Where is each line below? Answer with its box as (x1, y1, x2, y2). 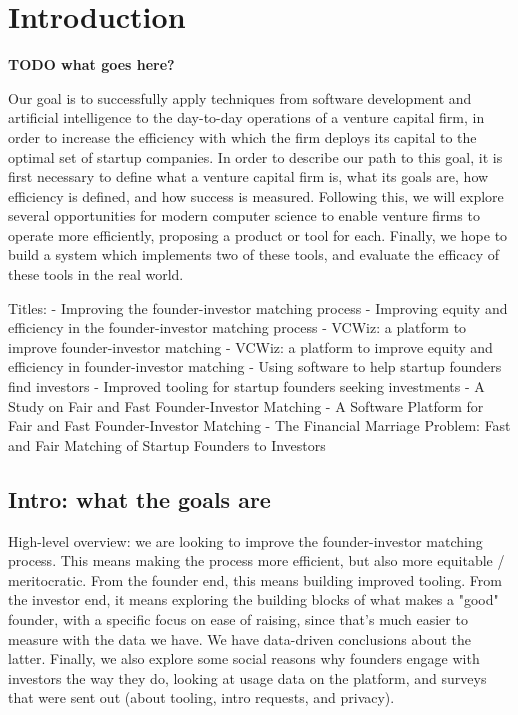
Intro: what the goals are (8, 483, 271, 514)
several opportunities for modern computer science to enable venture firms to (8, 205, 480, 226)
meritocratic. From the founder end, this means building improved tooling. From (8, 569, 502, 590)
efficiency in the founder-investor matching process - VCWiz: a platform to (8, 317, 467, 338)
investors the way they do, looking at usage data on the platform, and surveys (8, 667, 487, 688)
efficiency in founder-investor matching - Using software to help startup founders (8, 356, 502, 377)
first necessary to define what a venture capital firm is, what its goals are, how (8, 166, 489, 187)
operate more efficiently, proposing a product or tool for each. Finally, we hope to (8, 224, 508, 245)
